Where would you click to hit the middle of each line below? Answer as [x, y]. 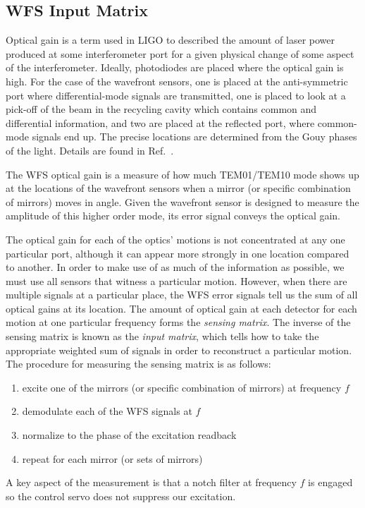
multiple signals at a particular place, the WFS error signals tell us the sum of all [182, 295]
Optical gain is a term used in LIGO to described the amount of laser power [171, 40]
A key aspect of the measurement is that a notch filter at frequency [151, 482]
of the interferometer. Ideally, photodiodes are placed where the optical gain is [175, 67]
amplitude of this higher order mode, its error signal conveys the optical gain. [173, 216]
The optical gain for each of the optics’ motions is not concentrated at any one [175, 239]
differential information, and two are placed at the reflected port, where [160, 122]
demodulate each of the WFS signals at [107, 411]
